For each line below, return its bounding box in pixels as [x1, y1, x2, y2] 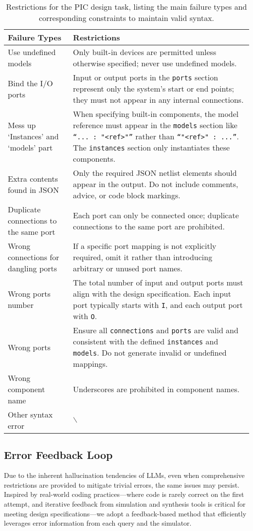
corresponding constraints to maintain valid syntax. [38, 12, 215, 23]
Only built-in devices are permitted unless [73, 46, 217, 57]
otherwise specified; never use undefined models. [73, 57, 237, 69]
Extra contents [8, 172, 58, 184]
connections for [8, 251, 59, 263]
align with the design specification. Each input [73, 288, 231, 299]
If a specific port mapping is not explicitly [73, 240, 217, 251]
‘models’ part [8, 142, 53, 153]
